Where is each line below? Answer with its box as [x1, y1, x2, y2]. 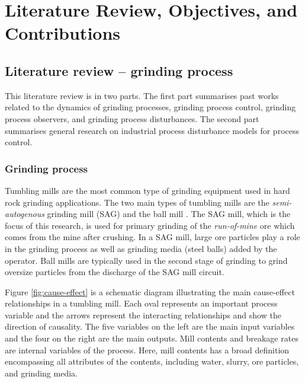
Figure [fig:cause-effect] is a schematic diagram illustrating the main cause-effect [5, 285, 295, 298]
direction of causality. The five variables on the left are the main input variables [5, 320, 295, 333]
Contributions [5, 21, 121, 45]
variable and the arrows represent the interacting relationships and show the [5, 308, 281, 321]
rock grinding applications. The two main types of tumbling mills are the [5, 196, 269, 208]
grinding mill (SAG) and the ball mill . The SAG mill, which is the [47, 208, 291, 220]
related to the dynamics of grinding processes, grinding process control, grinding [5, 101, 296, 113]
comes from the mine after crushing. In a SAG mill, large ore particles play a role [5, 231, 300, 243]
